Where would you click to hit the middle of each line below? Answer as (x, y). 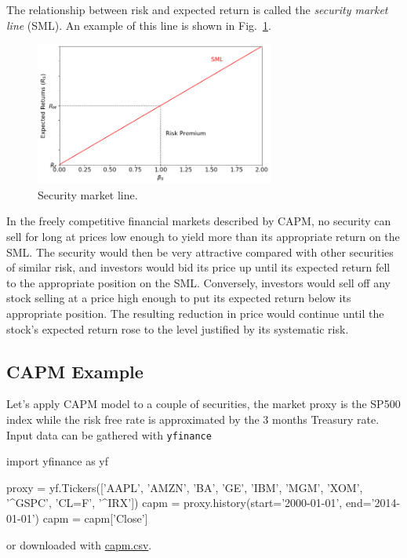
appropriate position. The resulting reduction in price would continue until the (195, 313)
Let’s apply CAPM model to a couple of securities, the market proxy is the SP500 (203, 404)
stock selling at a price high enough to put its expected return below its (179, 298)
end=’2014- (373, 503)
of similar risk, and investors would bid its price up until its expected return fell (198, 267)
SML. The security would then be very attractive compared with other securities (200, 252)
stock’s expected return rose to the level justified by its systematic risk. (178, 328)
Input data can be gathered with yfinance (109, 434)
